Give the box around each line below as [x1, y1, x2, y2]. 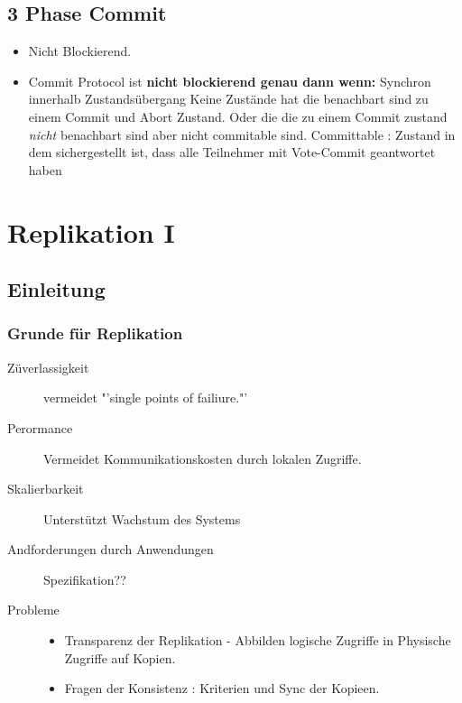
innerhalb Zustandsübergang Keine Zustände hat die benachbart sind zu [28, 89, 429, 108]
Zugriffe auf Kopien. [64, 648, 176, 667]
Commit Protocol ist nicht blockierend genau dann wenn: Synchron [28, 71, 431, 90]
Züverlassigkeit [7, 357, 89, 376]
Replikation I [7, 213, 175, 250]
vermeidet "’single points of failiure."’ [43, 388, 248, 407]
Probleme [7, 600, 60, 619]
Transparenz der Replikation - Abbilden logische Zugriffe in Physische [64, 631, 451, 650]
